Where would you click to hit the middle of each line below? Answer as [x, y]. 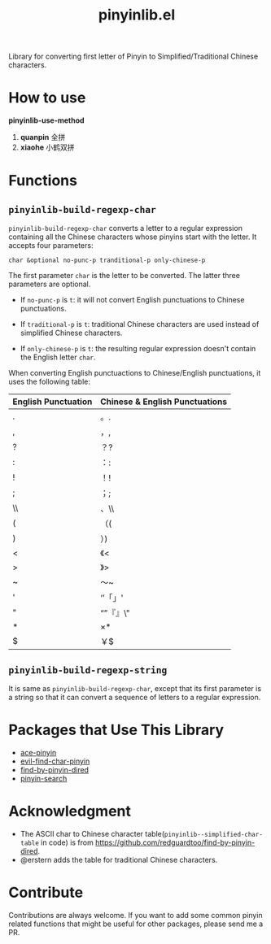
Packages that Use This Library [116, 730]
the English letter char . [58, 357]
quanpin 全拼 [43, 137]
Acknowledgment [70, 811]
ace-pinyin [38, 752]
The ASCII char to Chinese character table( [92, 833]
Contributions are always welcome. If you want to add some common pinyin [135, 915]
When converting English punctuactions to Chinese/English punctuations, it [135, 373]
